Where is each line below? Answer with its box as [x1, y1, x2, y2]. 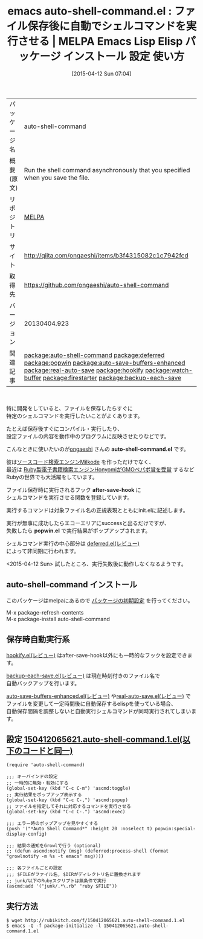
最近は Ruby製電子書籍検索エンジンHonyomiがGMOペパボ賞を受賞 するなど [6, 465, 195, 473]
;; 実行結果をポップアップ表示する [6, 792, 82, 798]
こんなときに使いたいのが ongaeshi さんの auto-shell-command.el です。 [6, 445, 189, 453]
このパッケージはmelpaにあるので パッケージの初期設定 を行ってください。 [6, 596, 193, 604]
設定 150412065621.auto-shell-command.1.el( [6, 734, 183, 744]
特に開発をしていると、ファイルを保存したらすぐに [6, 404, 133, 411]
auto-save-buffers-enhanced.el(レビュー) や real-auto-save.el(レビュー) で [6, 692, 192, 700]
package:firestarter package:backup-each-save [42, 373, 182, 382]
